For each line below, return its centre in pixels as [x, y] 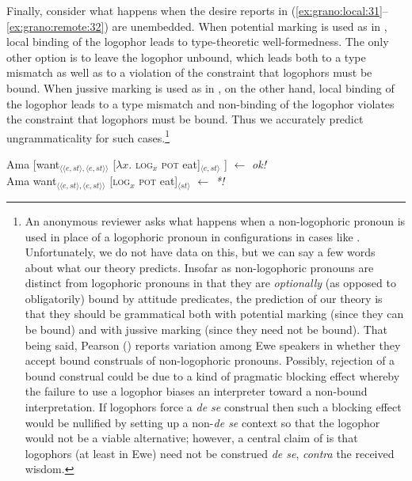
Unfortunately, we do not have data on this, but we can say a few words [200, 252]
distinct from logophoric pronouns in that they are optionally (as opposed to [210, 283]
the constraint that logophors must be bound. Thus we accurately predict [185, 119]
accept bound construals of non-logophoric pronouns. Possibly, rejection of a [210, 360]
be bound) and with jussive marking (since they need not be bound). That [206, 330]
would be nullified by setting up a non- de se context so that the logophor [202, 422]
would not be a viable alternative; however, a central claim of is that [191, 438]
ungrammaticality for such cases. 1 [88, 136]
